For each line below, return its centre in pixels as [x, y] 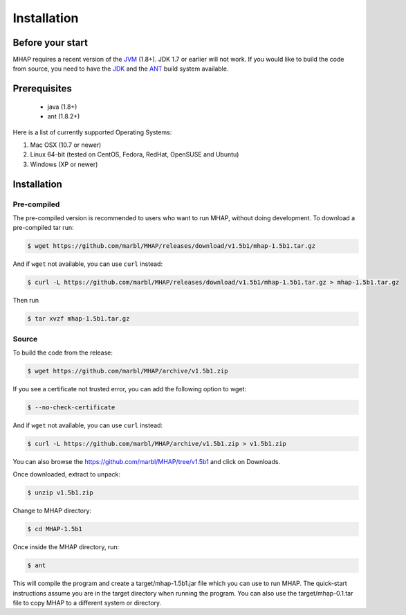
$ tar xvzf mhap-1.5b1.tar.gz [79, 319]
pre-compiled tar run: [43, 228]
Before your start [50, 43]
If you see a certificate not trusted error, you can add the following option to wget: [130, 389]
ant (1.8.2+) [64, 116]
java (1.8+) [62, 107]
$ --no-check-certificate [71, 407]
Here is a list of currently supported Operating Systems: [92, 132]
